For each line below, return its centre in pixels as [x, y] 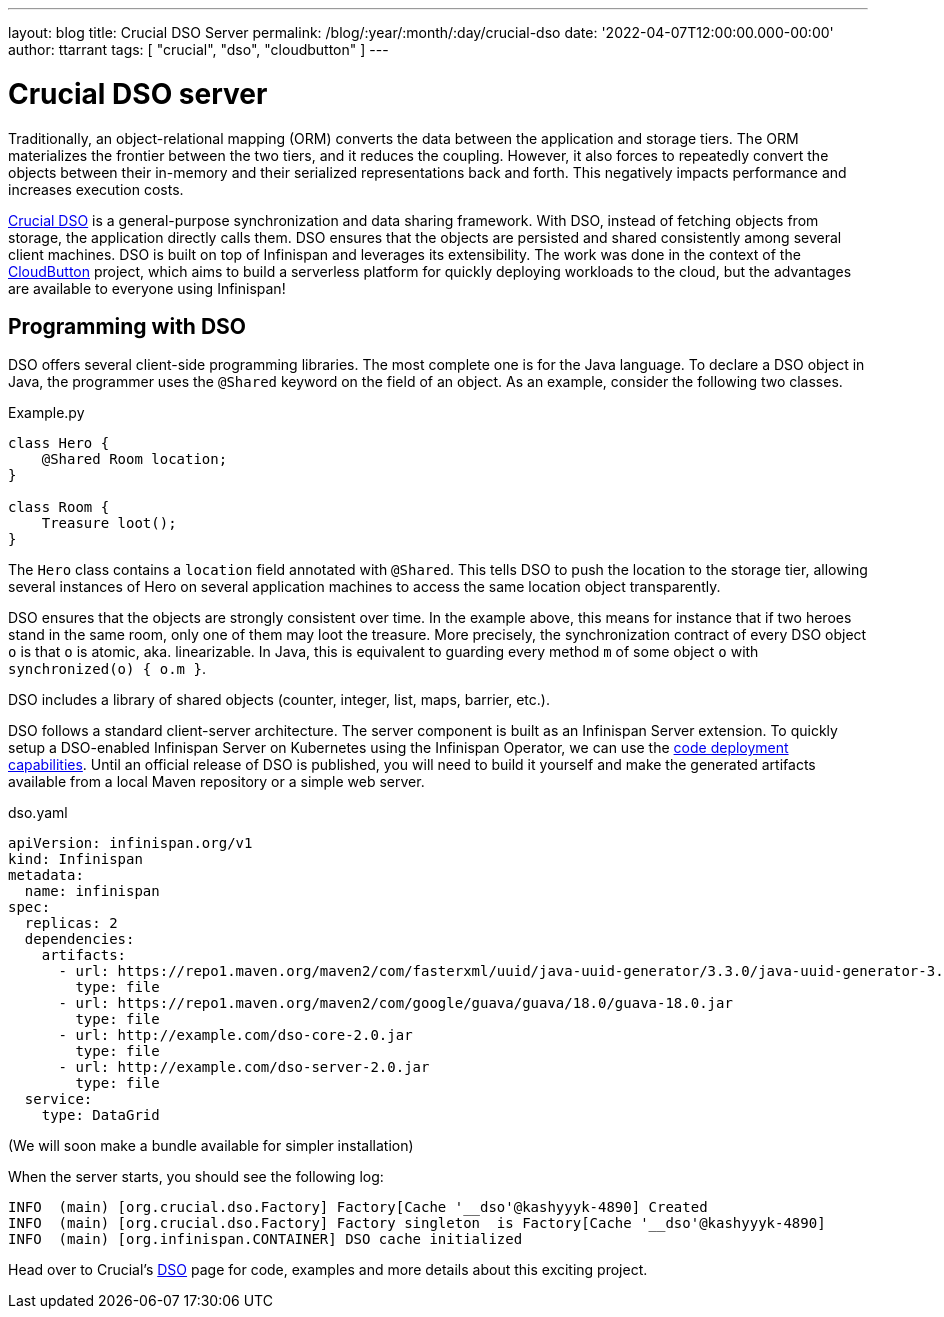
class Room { [59, 507]
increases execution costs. [96, 189]
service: [58, 1099]
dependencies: [79, 939]
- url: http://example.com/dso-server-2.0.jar [244, 1067]
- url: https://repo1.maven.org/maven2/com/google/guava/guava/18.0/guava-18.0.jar [395, 1003]
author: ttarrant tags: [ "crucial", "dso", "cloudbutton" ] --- [198, 49]
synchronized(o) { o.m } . [107, 669]
